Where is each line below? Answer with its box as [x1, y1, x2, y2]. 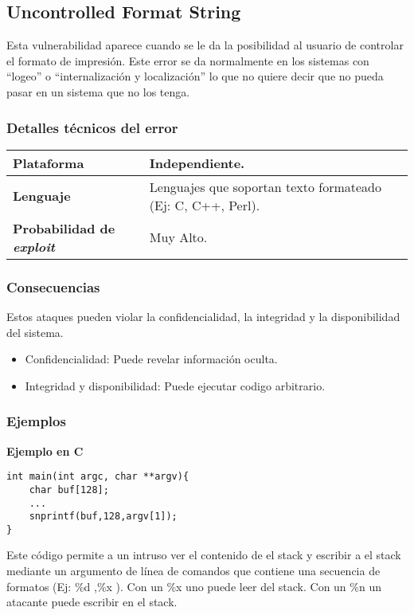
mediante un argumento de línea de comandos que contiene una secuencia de [6, 562, 381, 579]
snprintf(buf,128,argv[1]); [29, 511, 178, 523]
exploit [13, 237, 56, 256]
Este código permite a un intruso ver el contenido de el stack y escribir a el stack [6, 546, 401, 563]
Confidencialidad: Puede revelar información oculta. [25, 351, 278, 367]
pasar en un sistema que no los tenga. [6, 83, 190, 100]
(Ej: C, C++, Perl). [149, 195, 260, 214]
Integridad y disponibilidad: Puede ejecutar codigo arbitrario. [25, 377, 326, 394]
